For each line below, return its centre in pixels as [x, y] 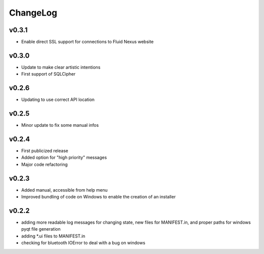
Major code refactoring [44, 164]
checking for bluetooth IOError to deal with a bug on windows [83, 243]
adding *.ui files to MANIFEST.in [53, 236]
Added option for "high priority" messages [64, 157]
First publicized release [45, 151]
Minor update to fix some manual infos [60, 125]
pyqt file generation [41, 229]
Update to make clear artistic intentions [61, 67]
